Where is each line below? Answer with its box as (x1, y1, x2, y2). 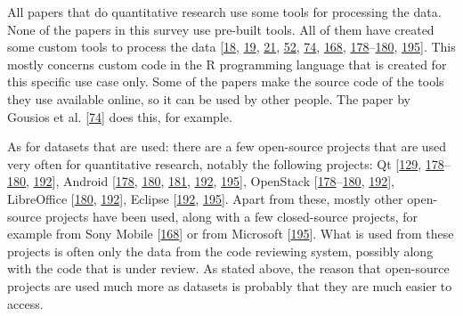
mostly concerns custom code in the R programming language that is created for (7, 54, 447, 73)
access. (7, 294, 44, 312)
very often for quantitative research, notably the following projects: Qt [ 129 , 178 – (7, 154, 451, 173)
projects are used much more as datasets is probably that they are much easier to (7, 276, 452, 295)
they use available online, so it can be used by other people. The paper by (7, 89, 410, 108)
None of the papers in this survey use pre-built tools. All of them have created (7, 20, 435, 38)
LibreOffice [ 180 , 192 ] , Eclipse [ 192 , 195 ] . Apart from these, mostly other (7, 189, 403, 207)
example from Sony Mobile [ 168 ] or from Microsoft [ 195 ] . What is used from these (7, 224, 454, 243)
